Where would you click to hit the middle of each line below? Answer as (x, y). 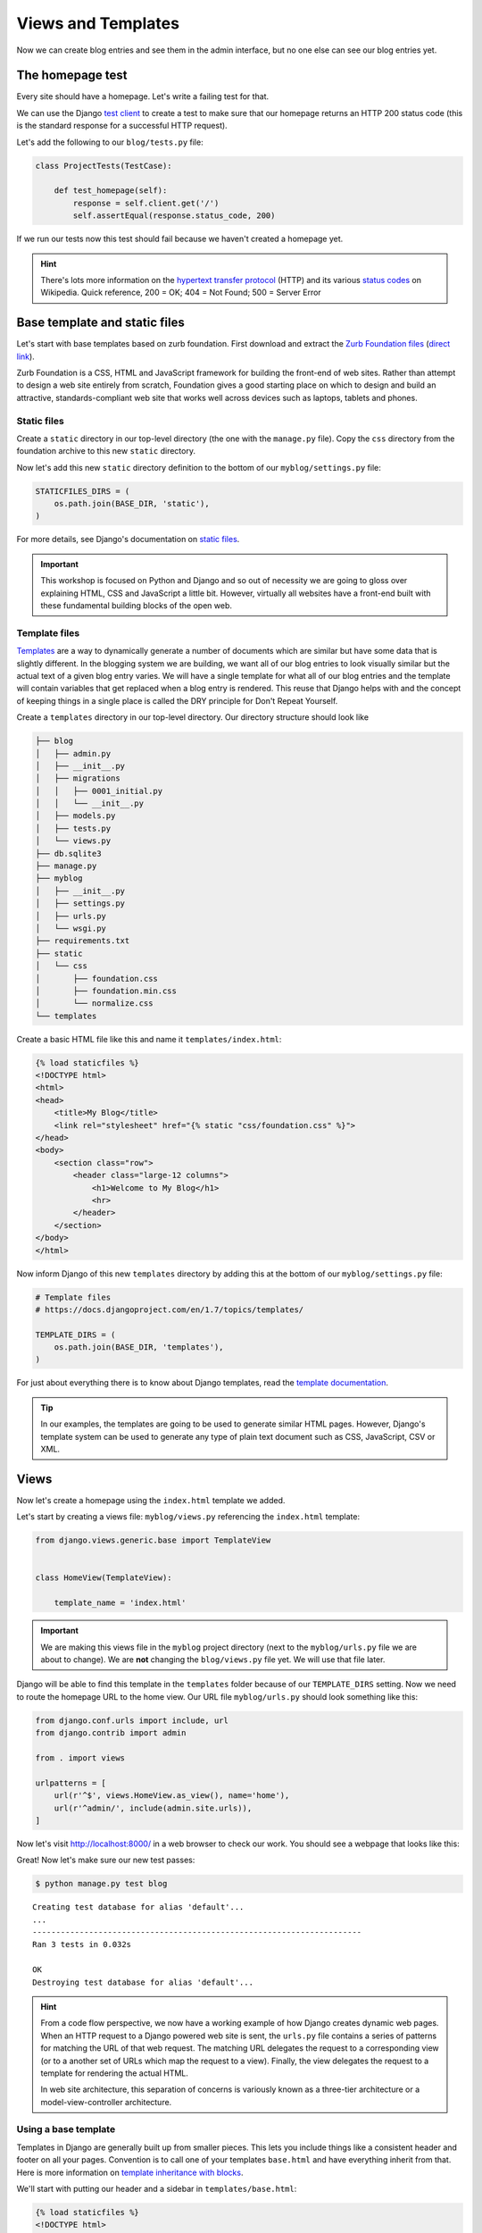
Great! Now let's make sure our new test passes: (106, 1860)
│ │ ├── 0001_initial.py (99, 791)
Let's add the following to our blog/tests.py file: (110, 142)
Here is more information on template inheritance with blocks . (130, 2172)
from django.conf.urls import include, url (132, 1720)
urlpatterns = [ (71, 1783)
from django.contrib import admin (111, 1733)
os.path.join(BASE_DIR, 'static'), (132, 504)
